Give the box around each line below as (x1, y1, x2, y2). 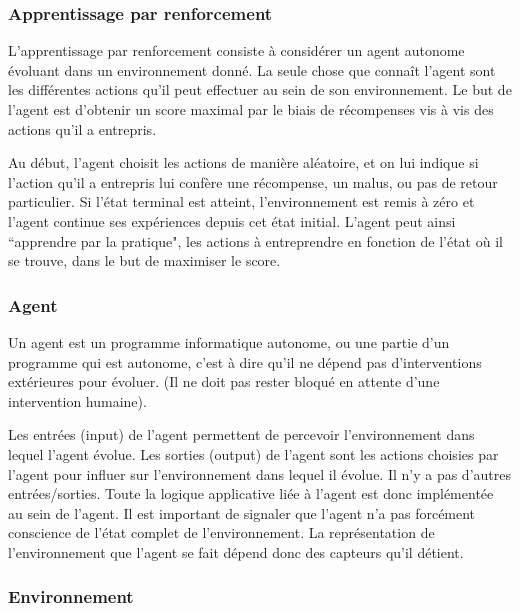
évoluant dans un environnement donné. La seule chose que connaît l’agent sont (8, 59, 496, 80)
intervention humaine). (8, 390, 147, 411)
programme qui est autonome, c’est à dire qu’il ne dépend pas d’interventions (8, 351, 482, 372)
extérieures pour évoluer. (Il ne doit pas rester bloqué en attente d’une (8, 371, 440, 392)
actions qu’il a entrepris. (8, 118, 157, 139)
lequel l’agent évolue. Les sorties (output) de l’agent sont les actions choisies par (8, 443, 499, 464)
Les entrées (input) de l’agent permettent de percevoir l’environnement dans (8, 424, 475, 445)
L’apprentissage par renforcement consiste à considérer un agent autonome (8, 40, 465, 61)
